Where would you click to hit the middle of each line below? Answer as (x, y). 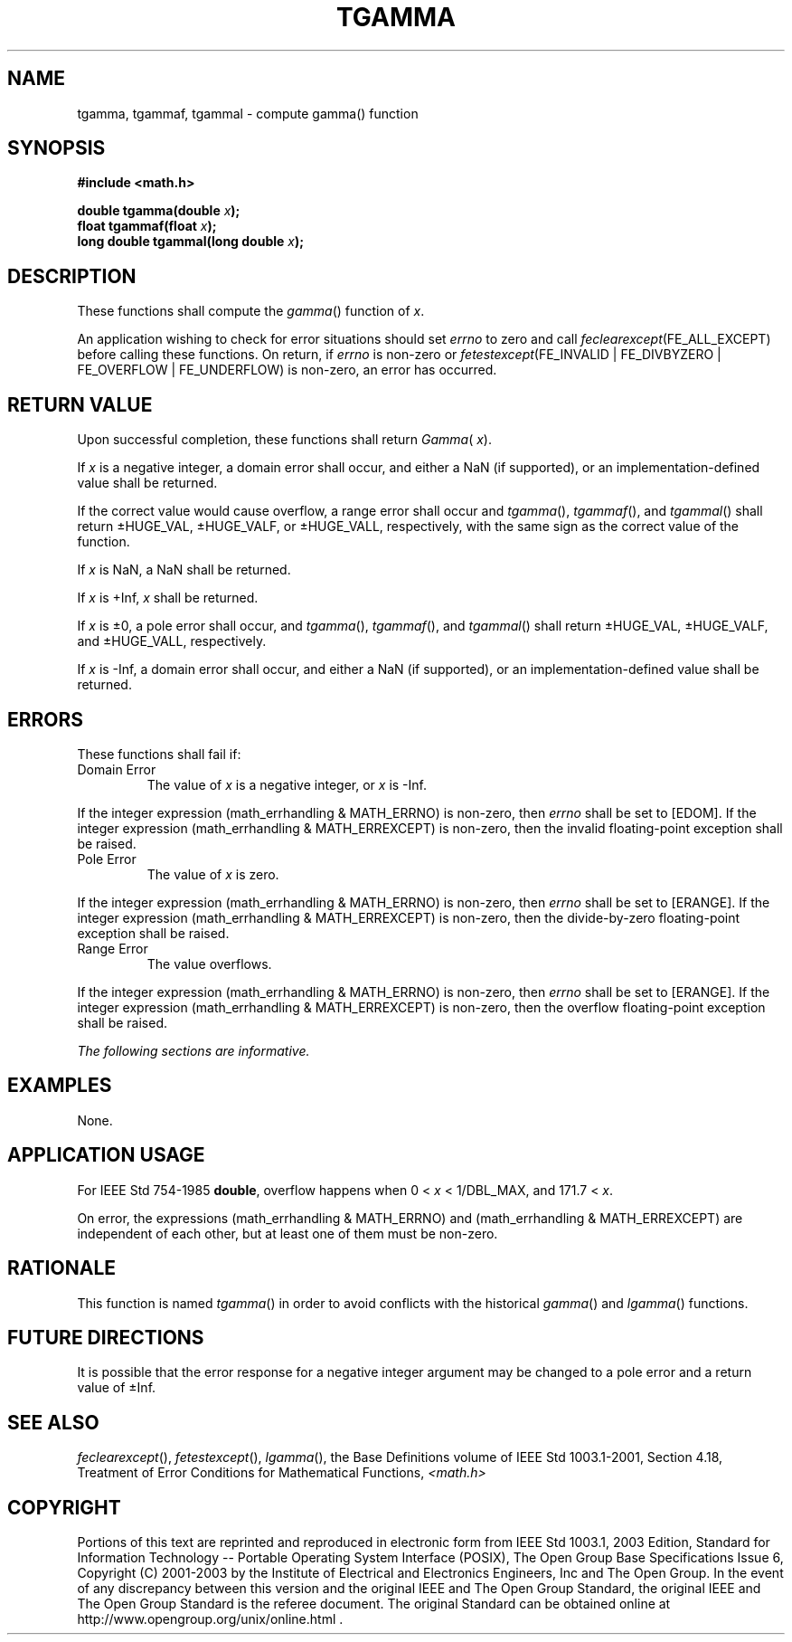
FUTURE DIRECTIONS (106, 1337)
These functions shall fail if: (159, 754)
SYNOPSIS (57, 148)
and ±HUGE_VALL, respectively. (172, 641)
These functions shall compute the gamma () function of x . (251, 311)
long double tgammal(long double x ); (191, 242)
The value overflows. (209, 963)
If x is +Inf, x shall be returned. (168, 598)
